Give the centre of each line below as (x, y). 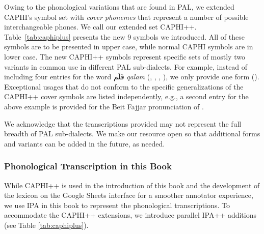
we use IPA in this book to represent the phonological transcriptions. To (117, 205)
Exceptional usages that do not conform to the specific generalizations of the (124, 86)
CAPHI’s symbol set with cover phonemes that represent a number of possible (126, 17)
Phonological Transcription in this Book (88, 166)
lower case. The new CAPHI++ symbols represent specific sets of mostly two (125, 56)
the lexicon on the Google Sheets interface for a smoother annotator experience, (129, 195)
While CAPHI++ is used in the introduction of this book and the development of (132, 185)
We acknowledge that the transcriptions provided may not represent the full (123, 123)
